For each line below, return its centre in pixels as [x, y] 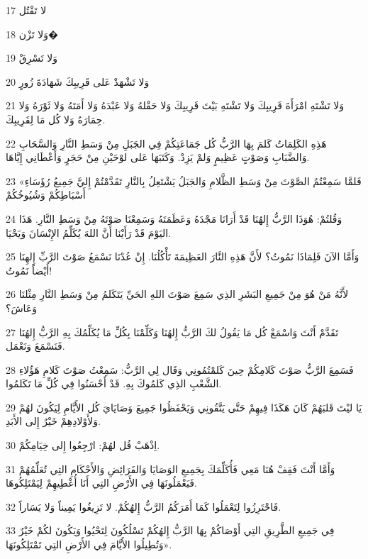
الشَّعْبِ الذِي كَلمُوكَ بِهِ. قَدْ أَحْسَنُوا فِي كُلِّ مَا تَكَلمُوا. [114, 383]
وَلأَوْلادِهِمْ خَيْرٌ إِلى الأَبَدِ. [53, 421]
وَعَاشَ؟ [21, 308]
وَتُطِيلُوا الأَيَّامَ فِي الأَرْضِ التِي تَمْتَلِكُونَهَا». [89, 544]
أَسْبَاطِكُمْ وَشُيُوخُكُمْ [46, 195]
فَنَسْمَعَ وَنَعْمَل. [35, 346]
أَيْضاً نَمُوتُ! [29, 270]
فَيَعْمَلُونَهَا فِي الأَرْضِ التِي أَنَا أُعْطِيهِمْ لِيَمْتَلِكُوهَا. [101, 483]
